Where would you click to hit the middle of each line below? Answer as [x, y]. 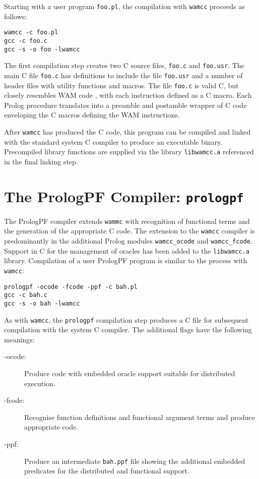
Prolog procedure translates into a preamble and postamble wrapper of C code [125, 105]
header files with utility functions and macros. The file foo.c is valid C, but [121, 85]
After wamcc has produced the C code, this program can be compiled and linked [127, 131]
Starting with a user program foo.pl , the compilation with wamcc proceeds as [124, 6]
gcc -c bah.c [26, 295]
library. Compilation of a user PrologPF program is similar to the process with [126, 260]
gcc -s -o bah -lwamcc [42, 303]
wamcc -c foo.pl [31, 33]
